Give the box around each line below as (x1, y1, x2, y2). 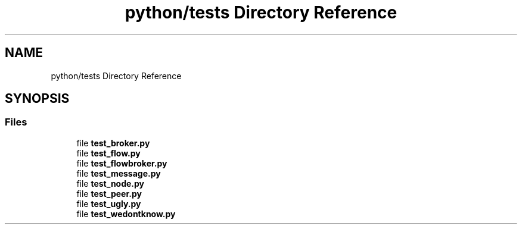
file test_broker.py (76, 137, 150, 148)
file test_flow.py (76, 148, 141, 158)
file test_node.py (76, 178, 145, 189)
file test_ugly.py (76, 198, 141, 209)
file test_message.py (76, 168, 161, 178)
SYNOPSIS (5, 91, 70, 106)
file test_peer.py (76, 188, 142, 199)
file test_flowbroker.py (76, 158, 167, 168)
